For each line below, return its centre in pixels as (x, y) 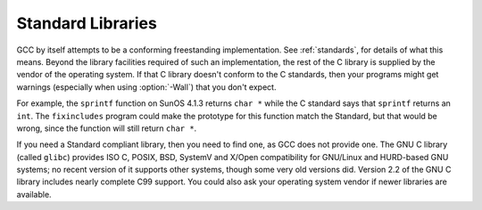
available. (34, 194)
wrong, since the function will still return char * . (107, 128)
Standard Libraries (87, 23)
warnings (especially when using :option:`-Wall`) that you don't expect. (146, 87)
